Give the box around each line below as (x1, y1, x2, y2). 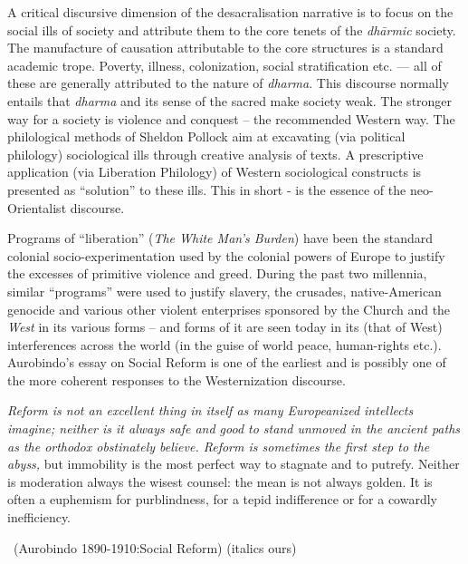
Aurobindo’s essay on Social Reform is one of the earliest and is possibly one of (7, 353, 446, 372)
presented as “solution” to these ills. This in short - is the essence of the (7, 180, 406, 199)
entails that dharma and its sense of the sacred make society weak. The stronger (7, 91, 453, 110)
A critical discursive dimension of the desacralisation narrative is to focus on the (7, 3, 454, 21)
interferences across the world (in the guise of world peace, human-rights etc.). (7, 335, 442, 354)
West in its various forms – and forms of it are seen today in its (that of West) (7, 317, 443, 336)
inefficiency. (7, 508, 71, 527)
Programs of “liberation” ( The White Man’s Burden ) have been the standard (7, 229, 434, 248)
